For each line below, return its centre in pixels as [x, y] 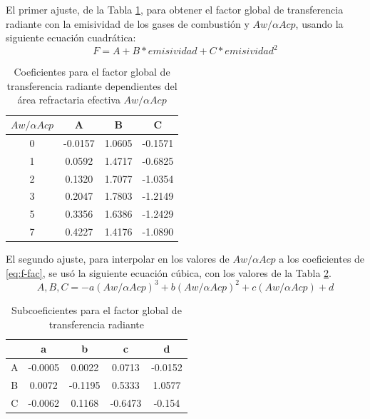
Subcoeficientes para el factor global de [96, 309]
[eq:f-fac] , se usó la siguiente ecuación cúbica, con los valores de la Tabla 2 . [169, 272]
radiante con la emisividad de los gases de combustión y [128, 23]
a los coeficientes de [322, 259]
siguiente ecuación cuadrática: [71, 37]
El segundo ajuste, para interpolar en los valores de [118, 259]
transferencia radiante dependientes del [92, 85]
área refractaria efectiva [69, 100]
